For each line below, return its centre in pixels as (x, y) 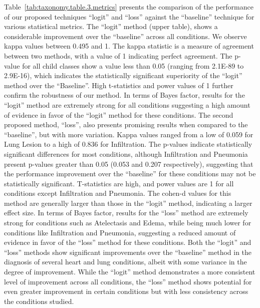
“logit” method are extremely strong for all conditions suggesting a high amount (127, 104)
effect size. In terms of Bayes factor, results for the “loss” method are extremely (126, 213)
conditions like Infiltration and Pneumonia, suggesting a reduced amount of (120, 232)
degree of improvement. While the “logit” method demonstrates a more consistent (130, 272)
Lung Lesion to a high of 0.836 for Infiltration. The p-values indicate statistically (128, 144)
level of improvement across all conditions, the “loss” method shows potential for (128, 281)
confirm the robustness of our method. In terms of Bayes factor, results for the (124, 95)
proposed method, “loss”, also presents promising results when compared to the (126, 124)
